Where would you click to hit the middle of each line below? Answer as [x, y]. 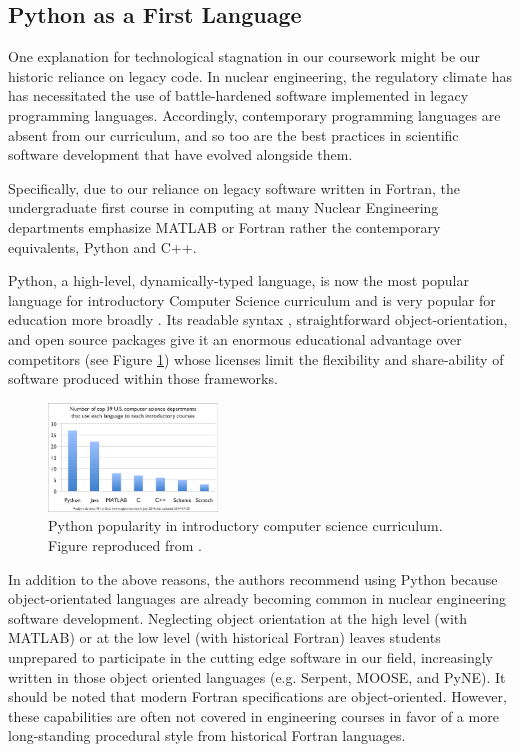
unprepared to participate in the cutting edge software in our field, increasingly [250, 656]
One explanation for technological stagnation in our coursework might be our [244, 56]
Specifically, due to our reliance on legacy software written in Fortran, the [234, 187]
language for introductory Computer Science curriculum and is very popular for [252, 299]
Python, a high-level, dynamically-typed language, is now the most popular [238, 280]
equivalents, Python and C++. [102, 246]
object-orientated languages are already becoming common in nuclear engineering [257, 598]
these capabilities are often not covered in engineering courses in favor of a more [253, 715]
